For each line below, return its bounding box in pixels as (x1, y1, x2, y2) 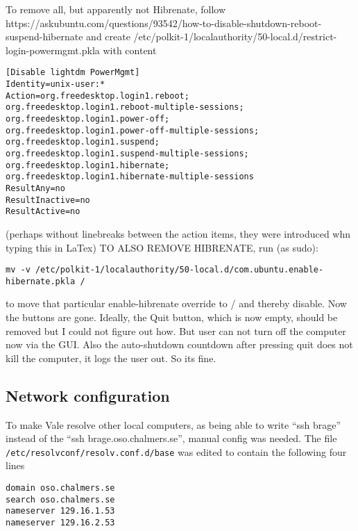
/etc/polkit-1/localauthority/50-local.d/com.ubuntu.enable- (35, 265, 324, 275)
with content (103, 42, 157, 57)
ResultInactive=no (6, 195, 90, 205)
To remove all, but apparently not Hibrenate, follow (6, 2, 226, 16)
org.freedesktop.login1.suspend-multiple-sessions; (6, 148, 249, 158)
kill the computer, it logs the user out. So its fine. (6, 350, 216, 365)
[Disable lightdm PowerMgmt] (6, 67, 140, 78)
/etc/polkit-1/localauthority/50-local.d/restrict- (133, 29, 337, 44)
